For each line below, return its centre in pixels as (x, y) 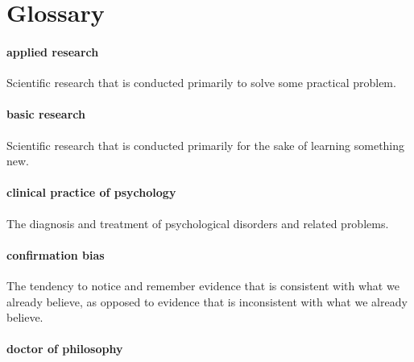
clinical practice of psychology (91, 192)
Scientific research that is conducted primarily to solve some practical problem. (201, 83)
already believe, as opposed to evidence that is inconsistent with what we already (207, 301)
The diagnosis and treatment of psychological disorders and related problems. (198, 223)
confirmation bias (56, 254)
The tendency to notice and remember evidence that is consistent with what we (203, 285)
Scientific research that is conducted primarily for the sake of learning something (206, 145)
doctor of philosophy (65, 349)
